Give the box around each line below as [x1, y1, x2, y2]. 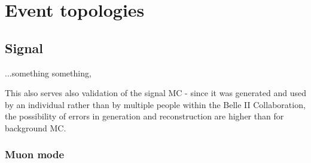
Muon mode [5, 147, 65, 162]
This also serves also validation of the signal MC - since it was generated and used [5, 87, 306, 99]
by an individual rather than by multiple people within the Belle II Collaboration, [5, 98, 306, 110]
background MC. [5, 121, 66, 134]
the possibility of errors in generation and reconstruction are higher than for [5, 110, 284, 122]
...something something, [5, 66, 92, 79]
